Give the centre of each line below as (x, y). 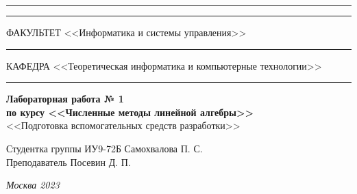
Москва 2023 (33, 185)
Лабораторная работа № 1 (65, 99)
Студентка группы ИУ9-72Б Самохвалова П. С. (104, 148)
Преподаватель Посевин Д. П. (69, 162)
